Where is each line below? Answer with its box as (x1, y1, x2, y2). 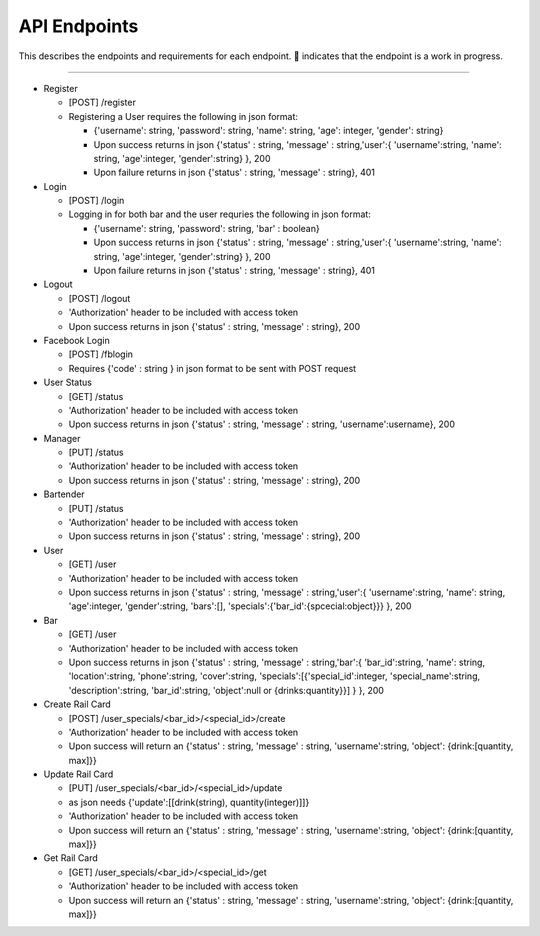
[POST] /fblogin (68, 348, 134, 360)
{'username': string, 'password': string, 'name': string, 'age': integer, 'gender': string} (93, 125, 444, 137)
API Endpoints (18, 15, 139, 37)
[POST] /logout (68, 292, 131, 304)
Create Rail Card (43, 698, 112, 710)
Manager (43, 432, 81, 444)
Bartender (43, 488, 85, 500)
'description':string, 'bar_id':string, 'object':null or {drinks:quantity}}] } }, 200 (68, 684, 385, 696)
